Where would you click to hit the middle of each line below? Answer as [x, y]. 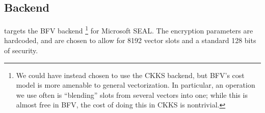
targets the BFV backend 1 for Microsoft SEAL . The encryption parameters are [129, 30]
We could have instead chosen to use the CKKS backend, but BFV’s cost [130, 75]
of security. [21, 50]
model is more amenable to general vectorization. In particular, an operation [136, 85]
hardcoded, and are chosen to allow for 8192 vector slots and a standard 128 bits [130, 40]
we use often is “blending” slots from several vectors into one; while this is [132, 95]
